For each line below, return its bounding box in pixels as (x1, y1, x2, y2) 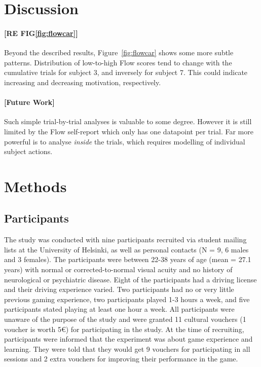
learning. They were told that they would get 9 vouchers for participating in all (4, 343, 250, 354)
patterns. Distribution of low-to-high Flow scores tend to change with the (4, 57, 232, 67)
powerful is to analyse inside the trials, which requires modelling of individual (4, 136, 245, 146)
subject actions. (4, 146, 53, 157)
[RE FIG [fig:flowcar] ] (4, 27, 78, 38)
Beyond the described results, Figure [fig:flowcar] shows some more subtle (4, 47, 234, 58)
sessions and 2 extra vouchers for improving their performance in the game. (4, 353, 238, 364)
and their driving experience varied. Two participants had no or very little (4, 284, 234, 295)
